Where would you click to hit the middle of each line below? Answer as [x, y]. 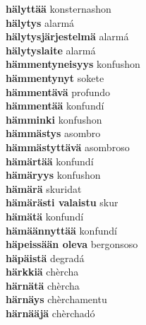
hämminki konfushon [54, 119]
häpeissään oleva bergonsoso [72, 244]
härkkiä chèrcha [42, 272]
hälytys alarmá [40, 22]
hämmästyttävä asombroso [68, 147]
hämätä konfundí [45, 216]
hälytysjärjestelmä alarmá [67, 36]
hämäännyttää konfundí [61, 230]
